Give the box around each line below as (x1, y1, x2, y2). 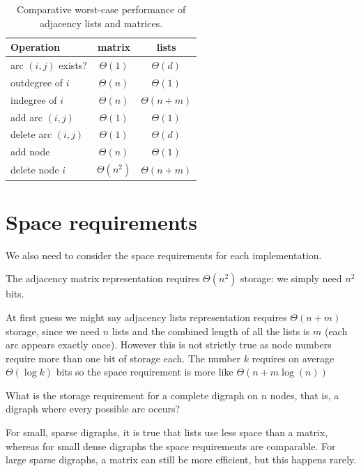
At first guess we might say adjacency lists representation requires (6, 309, 287, 324)
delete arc (10, 127, 52, 141)
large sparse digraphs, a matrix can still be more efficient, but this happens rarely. (6, 452, 357, 467)
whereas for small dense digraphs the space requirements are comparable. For (6, 438, 336, 453)
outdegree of (10, 75, 63, 89)
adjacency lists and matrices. (40, 15, 163, 30)
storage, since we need (6, 323, 100, 338)
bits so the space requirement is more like (56, 364, 233, 379)
